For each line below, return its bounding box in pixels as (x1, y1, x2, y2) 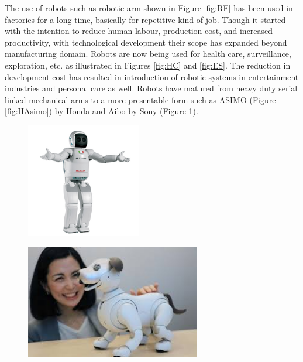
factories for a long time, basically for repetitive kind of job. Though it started (5, 13, 286, 25)
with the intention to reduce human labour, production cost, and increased (5, 25, 273, 37)
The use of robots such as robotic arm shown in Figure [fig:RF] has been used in (5, 2, 293, 13)
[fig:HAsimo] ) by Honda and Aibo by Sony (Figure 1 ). (5, 105, 198, 117)
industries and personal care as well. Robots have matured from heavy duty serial (5, 82, 298, 94)
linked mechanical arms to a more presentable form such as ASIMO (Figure (5, 93, 276, 105)
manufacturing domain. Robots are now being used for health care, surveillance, (5, 47, 291, 60)
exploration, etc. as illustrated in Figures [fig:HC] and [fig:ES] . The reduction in (5, 59, 291, 71)
